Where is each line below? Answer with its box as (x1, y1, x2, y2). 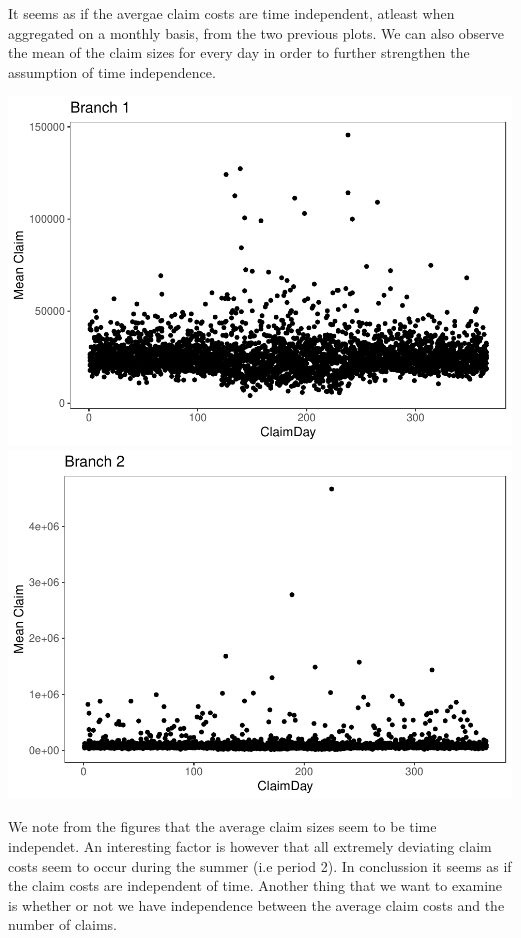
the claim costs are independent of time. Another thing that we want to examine (8, 875, 503, 896)
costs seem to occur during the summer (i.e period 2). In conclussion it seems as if (8, 855, 512, 876)
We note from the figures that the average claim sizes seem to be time (8, 816, 437, 837)
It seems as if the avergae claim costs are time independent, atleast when (8, 3, 455, 23)
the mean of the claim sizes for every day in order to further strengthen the (8, 42, 470, 63)
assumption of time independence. (8, 61, 216, 82)
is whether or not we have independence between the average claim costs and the (8, 894, 505, 915)
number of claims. (8, 914, 118, 935)
